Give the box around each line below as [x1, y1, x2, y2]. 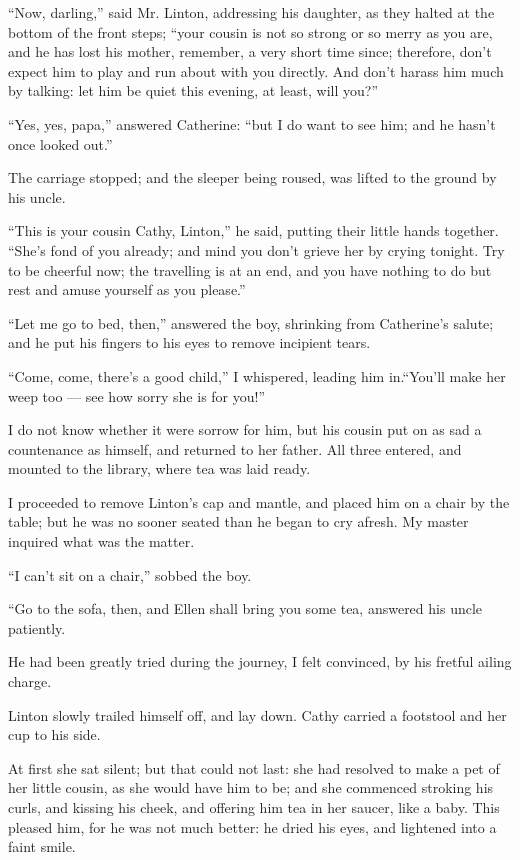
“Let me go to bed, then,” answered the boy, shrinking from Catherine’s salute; [8, 312, 494, 333]
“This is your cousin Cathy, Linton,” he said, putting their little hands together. [8, 220, 499, 241]
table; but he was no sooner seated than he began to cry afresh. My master [8, 511, 469, 532]
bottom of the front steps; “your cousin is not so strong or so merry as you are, [8, 21, 493, 42]
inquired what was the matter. [8, 531, 195, 552]
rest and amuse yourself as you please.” [8, 279, 246, 300]
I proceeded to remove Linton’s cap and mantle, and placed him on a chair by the [8, 491, 510, 512]
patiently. [8, 617, 66, 638]
